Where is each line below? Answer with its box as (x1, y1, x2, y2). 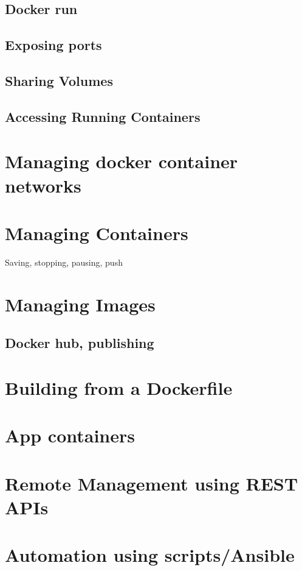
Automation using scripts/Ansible (5, 542, 295, 567)
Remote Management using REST (5, 470, 298, 495)
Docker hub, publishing (5, 333, 154, 352)
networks (5, 172, 81, 197)
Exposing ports (5, 35, 102, 54)
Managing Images (5, 291, 156, 316)
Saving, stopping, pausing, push (5, 255, 123, 268)
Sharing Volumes (5, 71, 113, 90)
